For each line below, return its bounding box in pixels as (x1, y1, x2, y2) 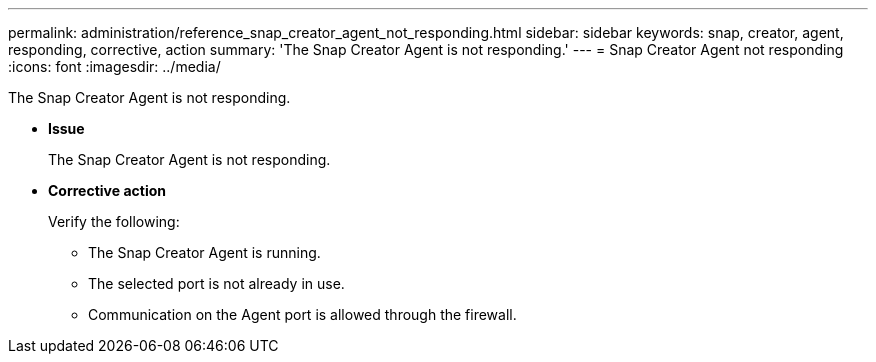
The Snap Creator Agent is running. (88, 244, 321, 261)
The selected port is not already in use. (88, 275, 345, 292)
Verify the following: (48, 213, 180, 230)
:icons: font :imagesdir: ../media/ (8, 58, 221, 75)
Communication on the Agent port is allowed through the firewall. (88, 306, 517, 323)
